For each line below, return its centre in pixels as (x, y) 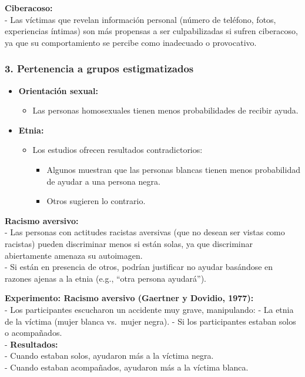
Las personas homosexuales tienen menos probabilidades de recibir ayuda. (165, 110)
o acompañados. (33, 333)
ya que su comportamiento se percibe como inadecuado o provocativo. (131, 42)
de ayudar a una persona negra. (103, 181)
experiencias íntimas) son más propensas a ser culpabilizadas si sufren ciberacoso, (151, 31)
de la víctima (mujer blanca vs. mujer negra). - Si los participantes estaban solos (150, 321)
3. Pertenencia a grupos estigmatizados (99, 69)
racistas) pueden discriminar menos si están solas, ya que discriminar (129, 243)
